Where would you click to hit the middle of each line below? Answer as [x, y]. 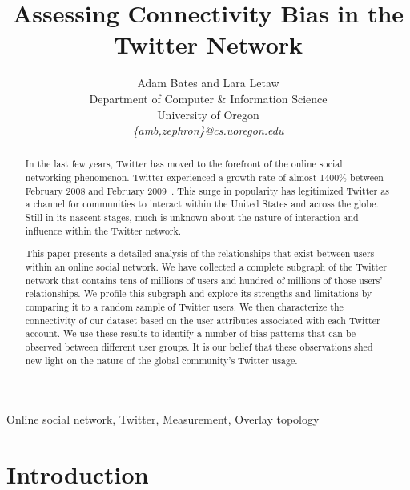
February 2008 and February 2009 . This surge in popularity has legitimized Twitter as [207, 190]
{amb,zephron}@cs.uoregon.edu [208, 130]
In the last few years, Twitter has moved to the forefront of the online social [184, 164]
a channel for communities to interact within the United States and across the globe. [202, 204]
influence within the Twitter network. [103, 230]
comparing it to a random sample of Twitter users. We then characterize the [184, 306]
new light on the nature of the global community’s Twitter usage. [161, 360]
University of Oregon [208, 114]
